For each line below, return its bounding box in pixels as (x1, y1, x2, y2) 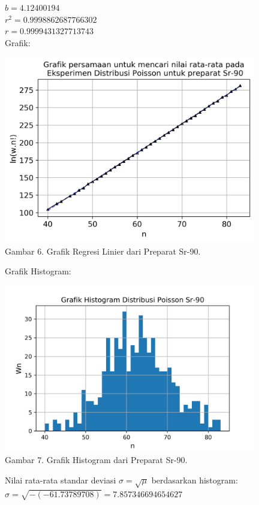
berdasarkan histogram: (151, 473, 238, 486)
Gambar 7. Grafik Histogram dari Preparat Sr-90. (5, 453, 188, 466)
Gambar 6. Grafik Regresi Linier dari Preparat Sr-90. (5, 244, 201, 257)
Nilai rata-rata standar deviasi (5, 473, 116, 486)
